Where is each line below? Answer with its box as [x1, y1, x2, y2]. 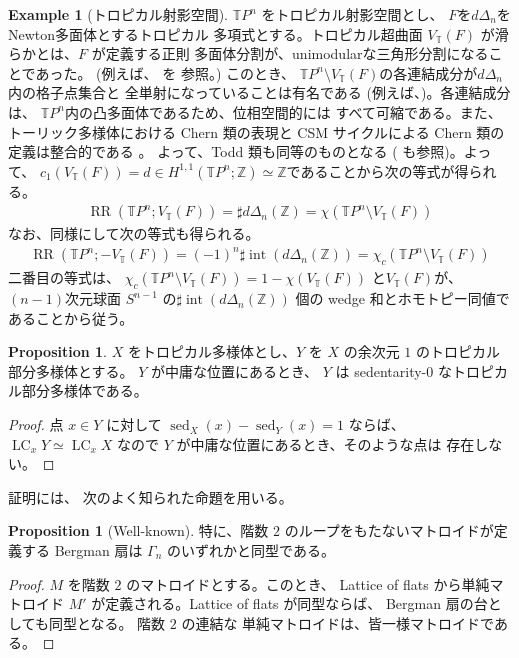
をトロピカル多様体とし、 [127, 341, 296, 362]
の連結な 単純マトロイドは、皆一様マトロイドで [181, 612, 494, 633]
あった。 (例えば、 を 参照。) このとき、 [35, 62, 296, 83]
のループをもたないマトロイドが [284, 520, 494, 541]
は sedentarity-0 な [335, 360, 452, 381]
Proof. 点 [8, 414, 64, 435]
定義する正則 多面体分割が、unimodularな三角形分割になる [105, 43, 489, 64]
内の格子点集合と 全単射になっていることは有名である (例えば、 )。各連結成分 [8, 82, 511, 103]
